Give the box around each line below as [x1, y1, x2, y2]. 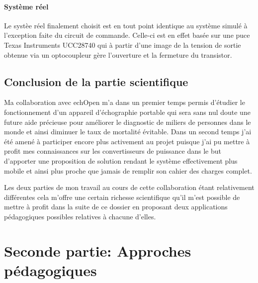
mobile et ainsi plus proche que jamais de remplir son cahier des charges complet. [4, 165, 252, 176]
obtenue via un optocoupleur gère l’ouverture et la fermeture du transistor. [4, 49, 232, 60]
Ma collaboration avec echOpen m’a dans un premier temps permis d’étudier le [4, 97, 245, 107]
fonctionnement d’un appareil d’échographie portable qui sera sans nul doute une [4, 106, 251, 117]
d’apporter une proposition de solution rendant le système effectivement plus [4, 155, 238, 166]
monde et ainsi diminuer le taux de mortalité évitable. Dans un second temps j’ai [4, 126, 252, 137]
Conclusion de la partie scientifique [4, 74, 188, 89]
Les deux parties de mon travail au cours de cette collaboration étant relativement [4, 182, 255, 192]
